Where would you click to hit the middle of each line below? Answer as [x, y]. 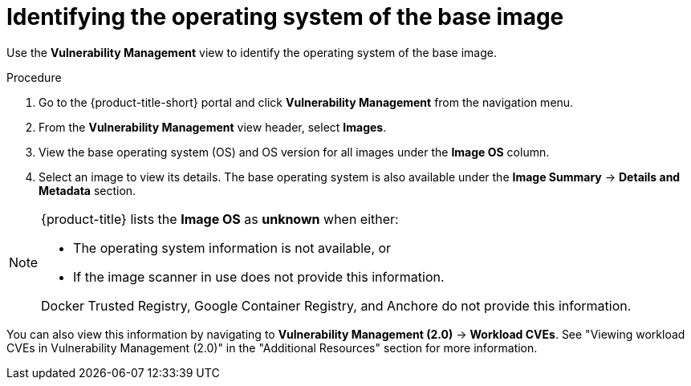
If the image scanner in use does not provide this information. [259, 276]
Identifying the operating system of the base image [285, 17]
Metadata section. [87, 190]
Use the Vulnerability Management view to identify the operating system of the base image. [252, 52]
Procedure [34, 77]
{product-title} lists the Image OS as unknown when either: [220, 219]
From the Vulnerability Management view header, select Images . [213, 127]
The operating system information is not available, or [232, 248]
